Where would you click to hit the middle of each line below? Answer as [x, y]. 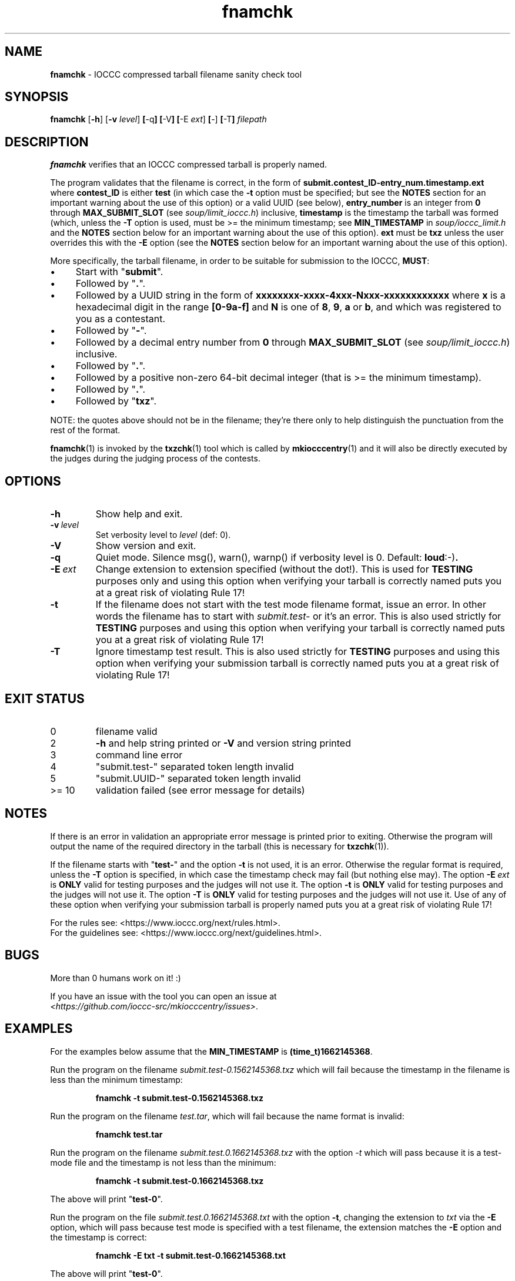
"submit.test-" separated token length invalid [195, 766]
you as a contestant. [120, 319]
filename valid [126, 731]
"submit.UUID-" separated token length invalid [198, 778]
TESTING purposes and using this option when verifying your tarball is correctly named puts [300, 628]
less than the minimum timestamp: [116, 1079]
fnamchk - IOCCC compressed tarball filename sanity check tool [176, 74]
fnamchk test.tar [129, 1134]
